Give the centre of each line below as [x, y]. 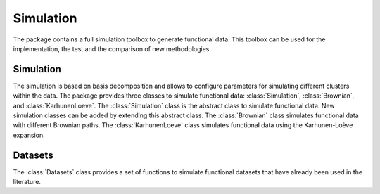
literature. [27, 182]
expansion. [29, 135]
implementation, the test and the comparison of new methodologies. [112, 48]
